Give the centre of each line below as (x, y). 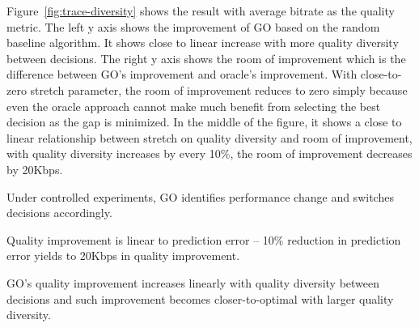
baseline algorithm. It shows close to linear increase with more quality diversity (203, 43)
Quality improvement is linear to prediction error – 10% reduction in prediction (204, 239)
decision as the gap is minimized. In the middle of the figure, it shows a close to (204, 122)
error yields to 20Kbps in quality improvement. (123, 256)
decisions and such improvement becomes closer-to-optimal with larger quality (200, 298)
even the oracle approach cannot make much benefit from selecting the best (194, 106)
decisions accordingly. (59, 213)
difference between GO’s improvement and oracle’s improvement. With (182, 74)
